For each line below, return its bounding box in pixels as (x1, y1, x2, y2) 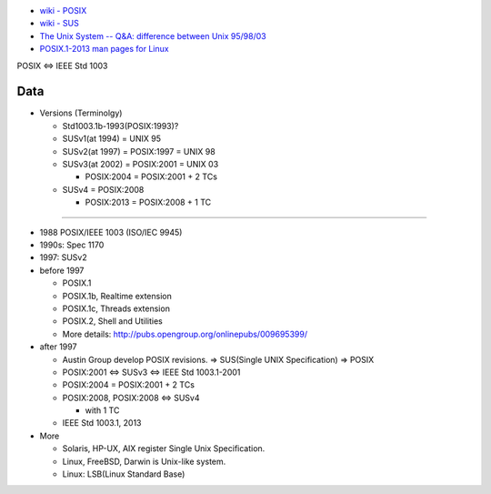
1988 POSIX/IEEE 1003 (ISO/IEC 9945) (39, 227, 183, 237)
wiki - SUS (39, 18, 79, 29)
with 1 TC (85, 405, 120, 416)
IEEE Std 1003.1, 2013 (62, 418, 142, 428)
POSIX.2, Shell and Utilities (62, 316, 163, 327)
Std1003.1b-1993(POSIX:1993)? (62, 120, 179, 131)
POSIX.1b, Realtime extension (62, 290, 172, 301)
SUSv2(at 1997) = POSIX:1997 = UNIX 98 (62, 146, 215, 156)
